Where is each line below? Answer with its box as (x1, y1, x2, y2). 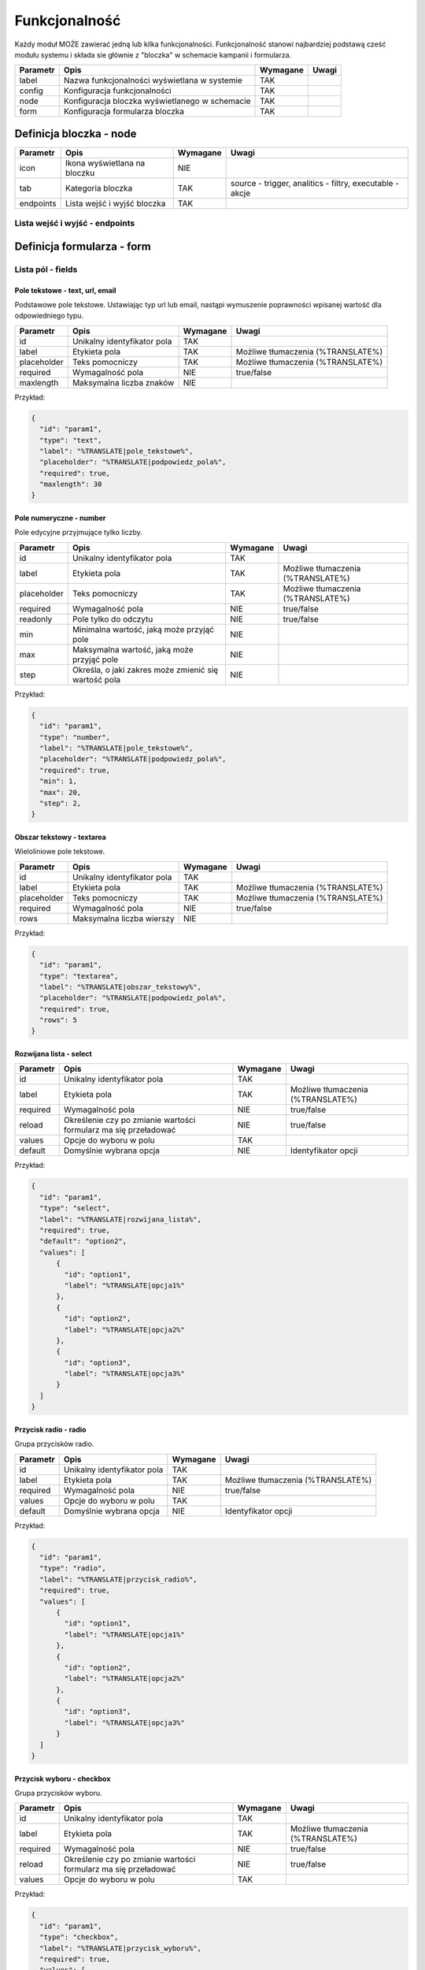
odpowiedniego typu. (14, 311, 84, 321)
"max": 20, (39, 788, 82, 797)
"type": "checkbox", (39, 1933, 119, 1942)
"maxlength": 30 (39, 480, 102, 489)
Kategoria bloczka (65, 182, 133, 193)
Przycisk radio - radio (14, 1425, 87, 1434)
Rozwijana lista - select (14, 1049, 92, 1059)
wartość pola (72, 674, 121, 685)
